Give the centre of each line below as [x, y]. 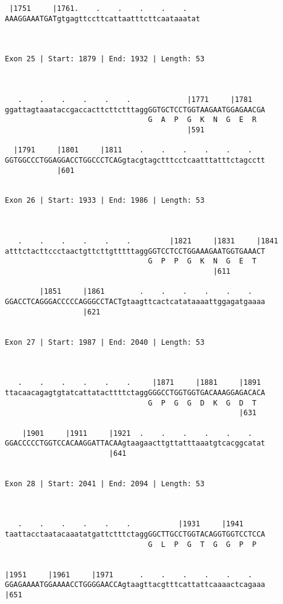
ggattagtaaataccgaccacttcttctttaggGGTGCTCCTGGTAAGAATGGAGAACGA [135, 110]
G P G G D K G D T [202, 403]
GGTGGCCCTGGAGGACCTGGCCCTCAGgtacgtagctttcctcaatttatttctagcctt [135, 160]
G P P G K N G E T [202, 261]
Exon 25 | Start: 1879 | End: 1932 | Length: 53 [105, 59]
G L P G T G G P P [202, 544]
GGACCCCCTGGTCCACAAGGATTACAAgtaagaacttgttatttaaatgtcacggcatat [135, 443]
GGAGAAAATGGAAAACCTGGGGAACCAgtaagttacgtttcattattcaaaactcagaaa [135, 585]
